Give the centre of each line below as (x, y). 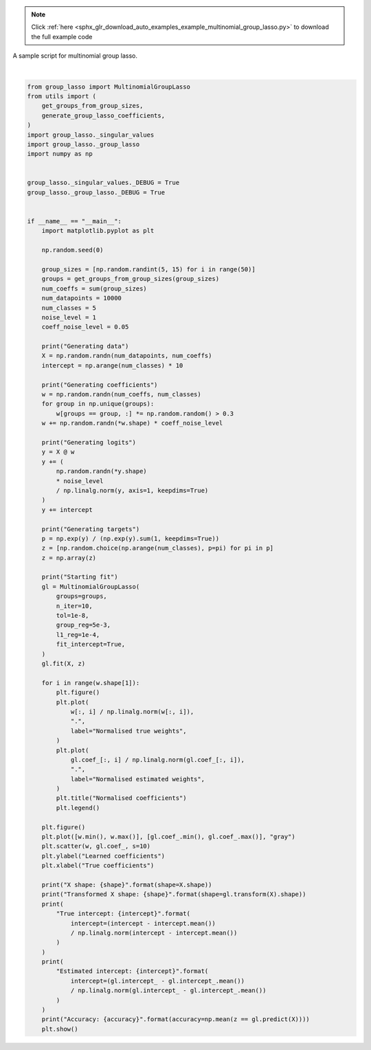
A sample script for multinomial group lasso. (75, 56)
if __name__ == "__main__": (74, 221)
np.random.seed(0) (72, 250)
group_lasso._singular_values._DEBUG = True (103, 183)
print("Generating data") (85, 346)
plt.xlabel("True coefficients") (98, 865)
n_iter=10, (74, 606)
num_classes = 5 (69, 308)
